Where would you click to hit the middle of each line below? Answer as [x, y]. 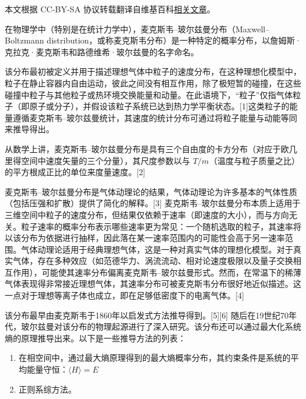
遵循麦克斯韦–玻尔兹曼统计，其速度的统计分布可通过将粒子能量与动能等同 [155, 117]
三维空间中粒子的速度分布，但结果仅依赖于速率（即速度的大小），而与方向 [147, 214]
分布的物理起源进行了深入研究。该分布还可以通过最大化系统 [186, 326]
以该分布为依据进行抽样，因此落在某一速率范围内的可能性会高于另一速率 [145, 238]
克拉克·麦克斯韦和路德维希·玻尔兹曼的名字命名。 [102, 51]
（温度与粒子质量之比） [255, 160]
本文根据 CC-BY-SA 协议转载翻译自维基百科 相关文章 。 [110, 9]
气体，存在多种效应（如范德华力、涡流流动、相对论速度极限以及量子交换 [153, 261]
